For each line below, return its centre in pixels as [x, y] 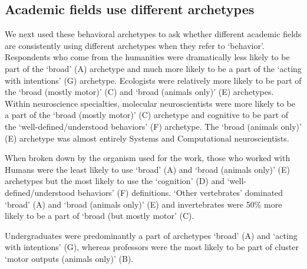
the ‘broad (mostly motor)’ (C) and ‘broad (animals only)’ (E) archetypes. [139, 92]
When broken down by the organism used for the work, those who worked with [148, 158]
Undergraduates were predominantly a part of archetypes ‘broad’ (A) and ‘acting [151, 235]
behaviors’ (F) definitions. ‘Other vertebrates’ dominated [180, 192]
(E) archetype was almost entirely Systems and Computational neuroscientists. [147, 138]
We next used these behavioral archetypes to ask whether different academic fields [153, 34]
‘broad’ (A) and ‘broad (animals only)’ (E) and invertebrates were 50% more [143, 204]
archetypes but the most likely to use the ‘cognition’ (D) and [115, 181]
